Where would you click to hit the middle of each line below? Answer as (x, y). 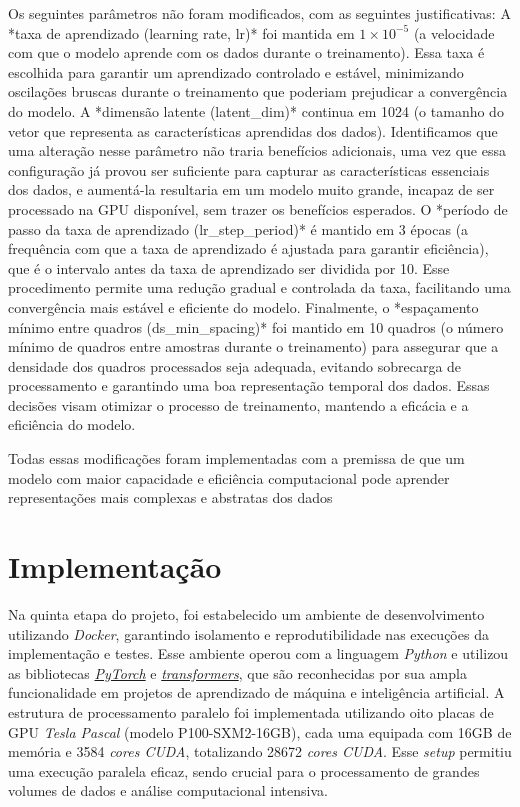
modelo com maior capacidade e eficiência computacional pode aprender (229, 477)
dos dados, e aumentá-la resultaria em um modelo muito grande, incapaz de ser (251, 189)
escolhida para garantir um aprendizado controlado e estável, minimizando (236, 71)
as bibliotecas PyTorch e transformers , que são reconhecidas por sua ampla (237, 672)
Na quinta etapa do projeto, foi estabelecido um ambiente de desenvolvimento (246, 613)
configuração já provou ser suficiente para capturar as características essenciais (249, 169)
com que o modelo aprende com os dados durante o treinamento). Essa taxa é (246, 52)
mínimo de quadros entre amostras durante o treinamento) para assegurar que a (253, 346)
